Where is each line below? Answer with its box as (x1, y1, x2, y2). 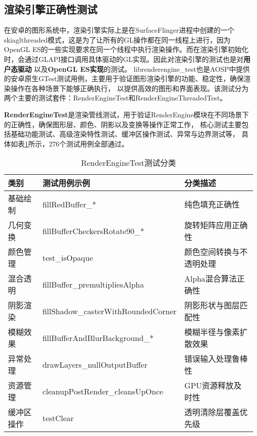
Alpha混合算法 (184, 273, 237, 285)
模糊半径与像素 (184, 326, 240, 338)
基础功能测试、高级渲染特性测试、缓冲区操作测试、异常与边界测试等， (10, 129, 239, 139)
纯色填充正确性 (184, 198, 240, 210)
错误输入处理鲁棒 (184, 353, 248, 365)
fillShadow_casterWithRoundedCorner (42, 305, 177, 317)
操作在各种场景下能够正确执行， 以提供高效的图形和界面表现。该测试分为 (10, 83, 249, 93)
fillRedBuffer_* (42, 198, 96, 210)
